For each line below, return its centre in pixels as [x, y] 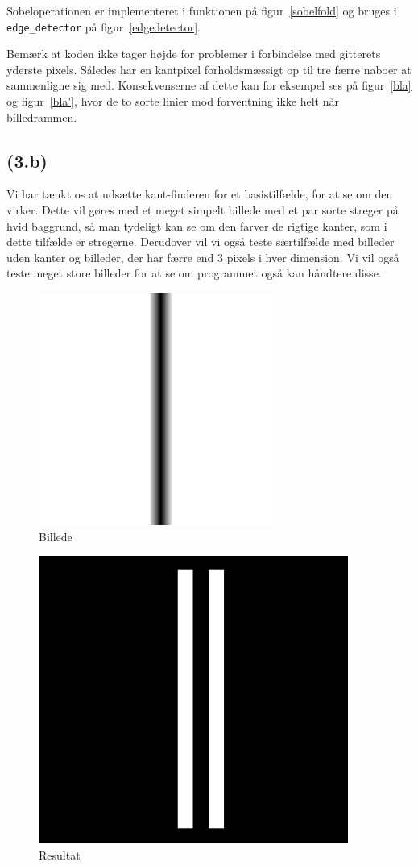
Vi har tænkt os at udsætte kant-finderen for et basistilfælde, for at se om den [200, 194]
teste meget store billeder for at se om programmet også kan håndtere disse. [194, 273]
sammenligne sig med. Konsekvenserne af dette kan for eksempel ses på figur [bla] [209, 85]
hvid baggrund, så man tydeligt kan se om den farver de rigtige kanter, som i [197, 225]
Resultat [60, 854]
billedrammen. [42, 117]
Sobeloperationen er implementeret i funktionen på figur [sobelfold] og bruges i [202, 10]
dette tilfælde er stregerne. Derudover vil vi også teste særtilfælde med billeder [201, 241]
